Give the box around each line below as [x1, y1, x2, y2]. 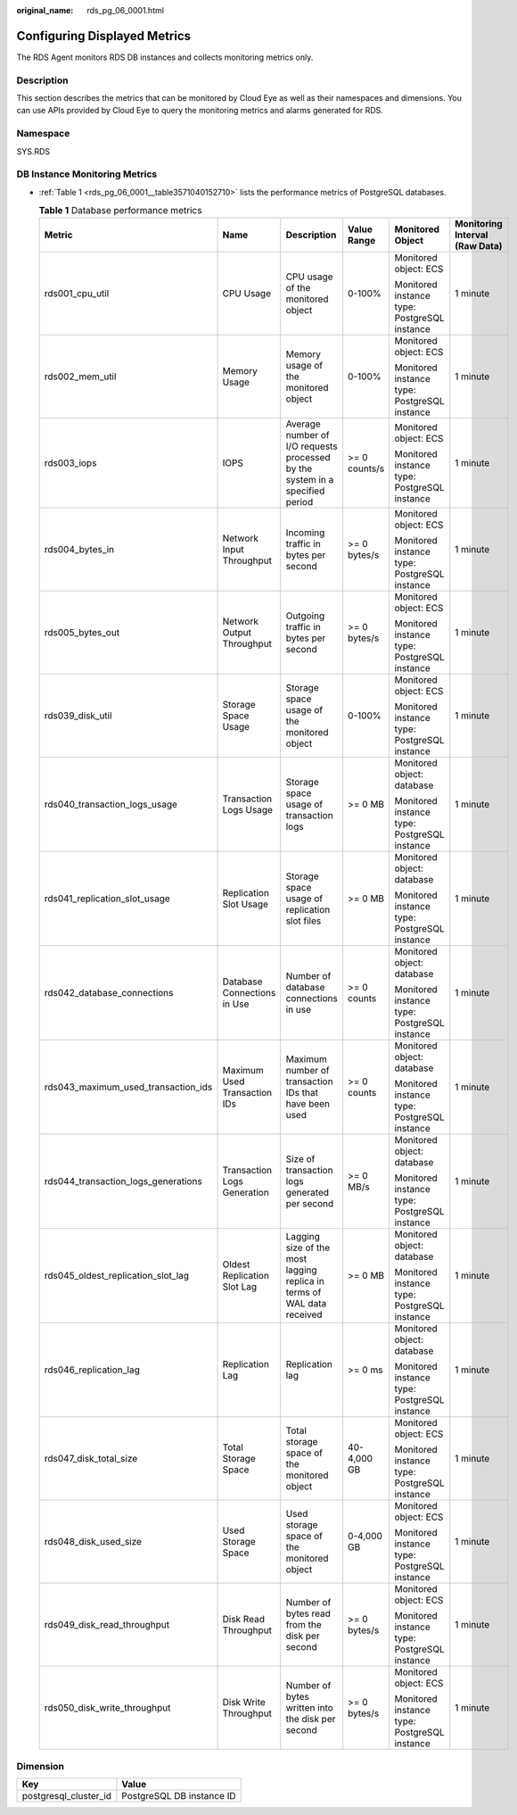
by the [285, 462, 313, 475]
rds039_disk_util [44, 709, 112, 722]
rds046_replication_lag [44, 1363, 140, 1376]
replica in [285, 1275, 324, 1288]
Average [285, 418, 321, 430]
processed [285, 452, 331, 464]
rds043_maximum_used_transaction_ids [44, 1081, 213, 1093]
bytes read [285, 1607, 332, 1620]
